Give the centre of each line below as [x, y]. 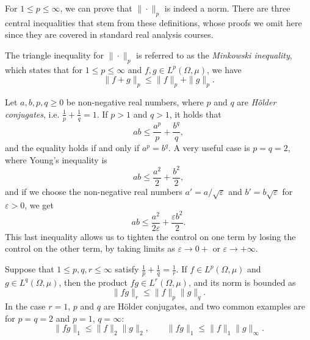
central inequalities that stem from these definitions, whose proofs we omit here [153, 22]
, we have [224, 69]
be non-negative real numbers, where [135, 102]
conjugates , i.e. [32, 114]
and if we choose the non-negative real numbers [94, 191]
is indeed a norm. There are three [227, 8]
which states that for [44, 69]
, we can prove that [96, 8]
